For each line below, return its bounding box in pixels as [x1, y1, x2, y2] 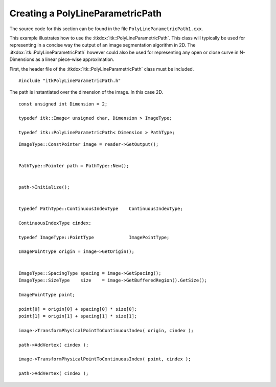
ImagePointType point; [18, 292, 76, 297]
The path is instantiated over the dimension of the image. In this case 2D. [9, 89, 164, 95]
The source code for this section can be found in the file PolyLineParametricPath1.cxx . [9, 26, 203, 32]
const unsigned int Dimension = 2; [18, 101, 108, 107]
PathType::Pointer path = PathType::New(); [18, 163, 129, 168]
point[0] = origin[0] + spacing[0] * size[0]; [18, 306, 137, 312]
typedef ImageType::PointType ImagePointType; [18, 234, 170, 240]
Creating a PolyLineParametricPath [9, 8, 162, 19]
